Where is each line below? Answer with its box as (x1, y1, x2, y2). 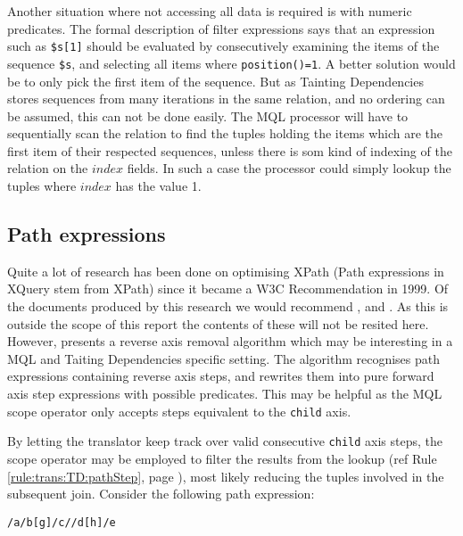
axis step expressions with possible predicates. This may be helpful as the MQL (7, 384, 442, 403)
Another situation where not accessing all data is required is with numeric (7, 2, 412, 20)
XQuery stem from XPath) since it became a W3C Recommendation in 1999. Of (7, 279, 449, 298)
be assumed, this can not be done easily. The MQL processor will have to (7, 106, 409, 125)
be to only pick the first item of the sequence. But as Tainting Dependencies (7, 71, 424, 90)
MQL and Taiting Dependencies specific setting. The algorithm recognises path (7, 349, 441, 367)
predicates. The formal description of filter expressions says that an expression (7, 19, 435, 37)
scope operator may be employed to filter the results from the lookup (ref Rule (7, 449, 437, 467)
